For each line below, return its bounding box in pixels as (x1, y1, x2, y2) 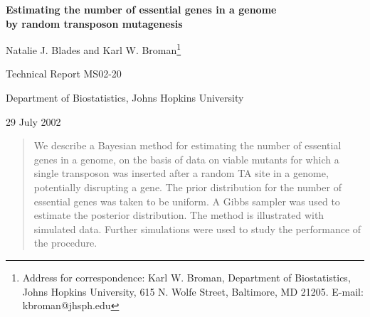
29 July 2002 (6, 114, 61, 129)
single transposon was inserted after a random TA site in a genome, (33, 166, 329, 181)
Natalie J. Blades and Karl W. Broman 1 (6, 41, 181, 57)
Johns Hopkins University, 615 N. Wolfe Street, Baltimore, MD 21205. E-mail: (22, 284, 364, 299)
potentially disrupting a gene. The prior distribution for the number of (33, 180, 342, 194)
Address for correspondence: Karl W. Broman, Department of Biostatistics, (22, 269, 351, 284)
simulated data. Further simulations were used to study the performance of (33, 221, 361, 236)
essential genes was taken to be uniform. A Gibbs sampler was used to (33, 193, 340, 208)
